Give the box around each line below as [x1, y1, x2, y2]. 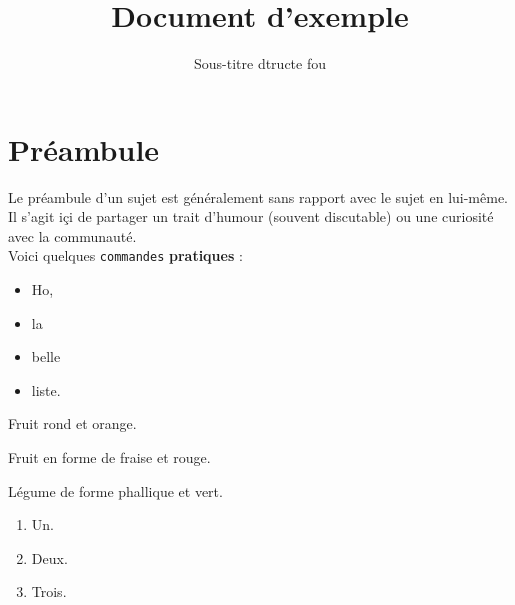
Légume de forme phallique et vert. [8, 480, 223, 501]
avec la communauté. [8, 225, 137, 246]
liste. [31, 379, 61, 400]
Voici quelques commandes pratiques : [8, 245, 243, 266]
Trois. [31, 581, 67, 602]
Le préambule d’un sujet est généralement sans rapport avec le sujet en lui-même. [8, 186, 509, 207]
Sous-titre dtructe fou [193, 53, 326, 74]
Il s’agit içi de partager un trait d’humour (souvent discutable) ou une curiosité [8, 206, 494, 227]
